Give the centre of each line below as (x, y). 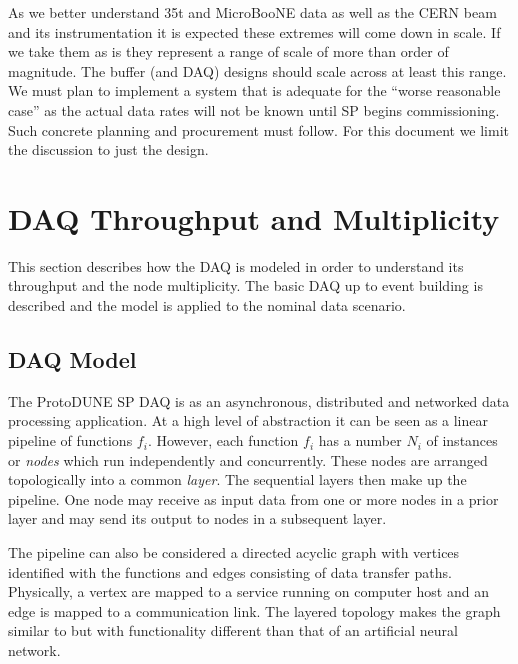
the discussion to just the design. (108, 149)
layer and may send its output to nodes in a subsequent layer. (197, 518)
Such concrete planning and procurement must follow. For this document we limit (259, 129)
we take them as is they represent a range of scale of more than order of (228, 51)
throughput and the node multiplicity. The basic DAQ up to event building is (245, 285)
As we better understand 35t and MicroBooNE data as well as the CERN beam (252, 12)
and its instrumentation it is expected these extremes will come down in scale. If (254, 31)
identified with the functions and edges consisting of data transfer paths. (230, 571)
